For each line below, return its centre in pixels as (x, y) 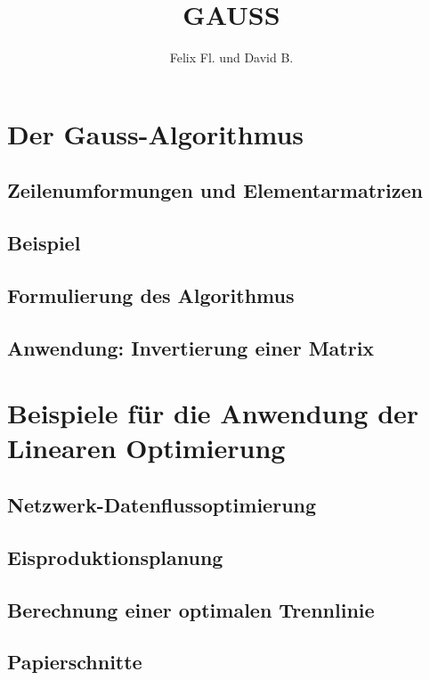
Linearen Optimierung (146, 448)
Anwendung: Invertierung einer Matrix (191, 347)
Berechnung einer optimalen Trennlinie (191, 609)
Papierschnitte (75, 662)
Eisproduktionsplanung (115, 557)
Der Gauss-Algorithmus (156, 133)
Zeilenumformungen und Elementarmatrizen (215, 190)
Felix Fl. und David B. (231, 57)
